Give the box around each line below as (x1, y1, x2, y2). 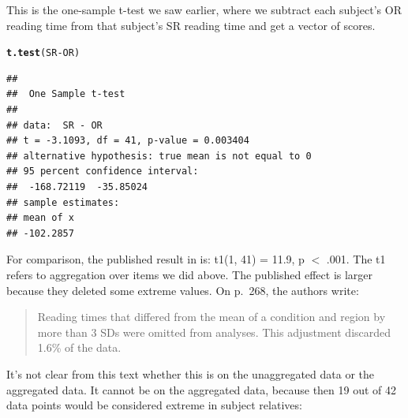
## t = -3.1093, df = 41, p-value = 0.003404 (6, 135, 249, 147)
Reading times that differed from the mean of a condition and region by (37, 308, 386, 325)
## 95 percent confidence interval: (6, 166, 199, 177)
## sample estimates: (6, 196, 120, 208)
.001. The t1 (326, 251, 386, 267)
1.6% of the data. (37, 339, 122, 356)
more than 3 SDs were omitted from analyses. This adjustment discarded (37, 323, 391, 340)
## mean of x (6, 212, 74, 224)
